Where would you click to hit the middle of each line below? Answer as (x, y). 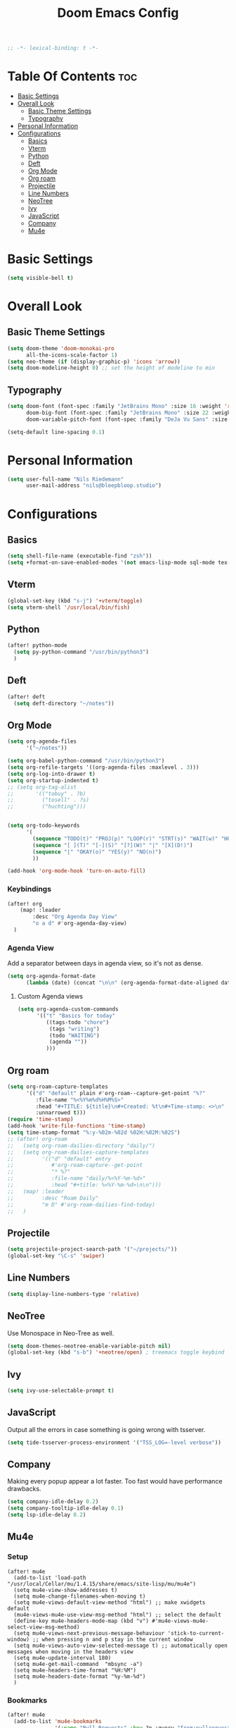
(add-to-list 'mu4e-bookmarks (58, 1721)
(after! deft (26, 697)
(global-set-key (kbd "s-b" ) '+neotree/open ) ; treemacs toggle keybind (116, 1352)
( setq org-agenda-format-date (52, 976)
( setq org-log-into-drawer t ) (52, 774)
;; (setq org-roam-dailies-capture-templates (78, 1152)
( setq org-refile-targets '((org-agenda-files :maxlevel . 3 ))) (103, 767)
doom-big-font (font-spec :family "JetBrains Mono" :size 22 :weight (130, 413)
